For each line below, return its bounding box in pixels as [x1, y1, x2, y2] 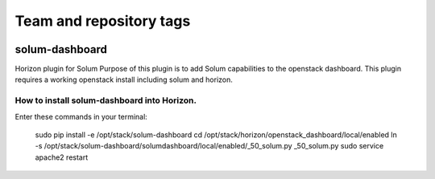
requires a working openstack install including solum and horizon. [14, 75, 234, 84]
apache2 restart [35, 153, 89, 162]
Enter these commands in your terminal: [14, 112, 148, 121]
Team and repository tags [14, 12, 191, 30]
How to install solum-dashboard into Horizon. [14, 95, 197, 106]
